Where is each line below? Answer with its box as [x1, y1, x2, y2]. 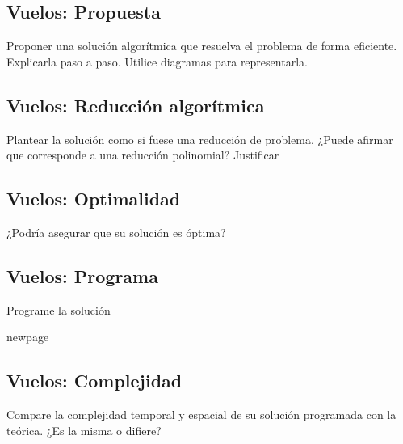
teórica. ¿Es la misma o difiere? [6, 421, 162, 438]
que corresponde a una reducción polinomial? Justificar [6, 146, 279, 163]
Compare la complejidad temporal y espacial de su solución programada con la [6, 406, 397, 423]
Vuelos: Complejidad [6, 368, 183, 393]
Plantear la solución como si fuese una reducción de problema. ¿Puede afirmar [6, 130, 393, 147]
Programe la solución [6, 301, 111, 318]
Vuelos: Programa [6, 263, 158, 288]
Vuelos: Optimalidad [6, 186, 181, 211]
